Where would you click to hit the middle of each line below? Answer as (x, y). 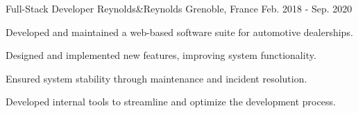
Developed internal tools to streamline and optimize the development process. (171, 102)
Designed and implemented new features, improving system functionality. (161, 55)
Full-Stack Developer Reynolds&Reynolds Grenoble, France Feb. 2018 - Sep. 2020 (179, 8)
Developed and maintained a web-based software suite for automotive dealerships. (179, 32)
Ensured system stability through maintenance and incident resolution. (156, 78)
